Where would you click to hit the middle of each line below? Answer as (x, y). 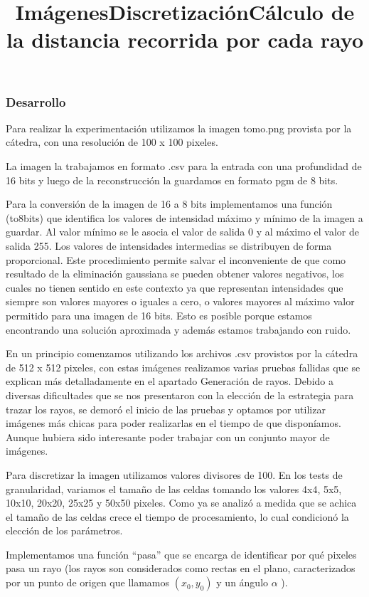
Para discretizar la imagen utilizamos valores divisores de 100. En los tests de (174, 474)
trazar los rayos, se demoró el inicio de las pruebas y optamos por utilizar (166, 409)
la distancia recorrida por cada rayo (185, 39)
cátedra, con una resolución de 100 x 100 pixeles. (112, 142)
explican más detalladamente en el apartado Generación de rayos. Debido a (170, 381)
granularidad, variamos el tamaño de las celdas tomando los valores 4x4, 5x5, (174, 488)
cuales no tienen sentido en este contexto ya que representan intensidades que (175, 287)
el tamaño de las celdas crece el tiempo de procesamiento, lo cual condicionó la (177, 516)
